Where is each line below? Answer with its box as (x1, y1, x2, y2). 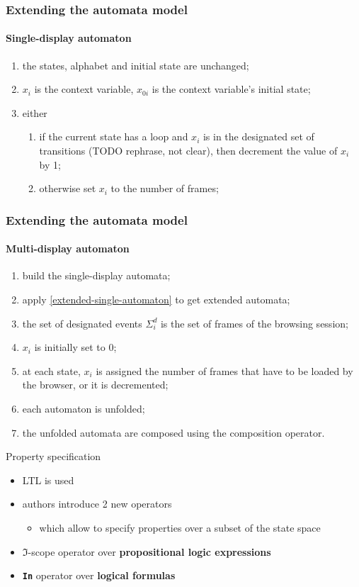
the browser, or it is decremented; (22, 377, 169, 392)
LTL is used (22, 472, 74, 487)
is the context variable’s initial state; (152, 82, 311, 96)
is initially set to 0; (34, 340, 117, 354)
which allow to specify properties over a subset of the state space (39, 520, 321, 535)
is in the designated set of (203, 129, 314, 144)
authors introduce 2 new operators (22, 496, 172, 511)
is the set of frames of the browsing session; (160, 315, 348, 330)
